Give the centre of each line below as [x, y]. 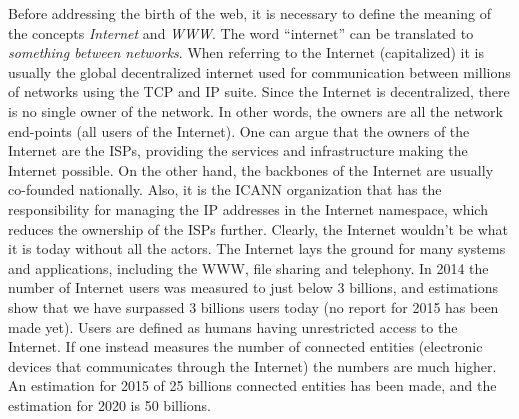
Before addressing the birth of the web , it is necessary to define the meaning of [249, 13]
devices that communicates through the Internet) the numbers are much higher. [252, 365]
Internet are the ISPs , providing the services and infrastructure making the [238, 150]
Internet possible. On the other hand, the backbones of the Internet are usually [251, 169]
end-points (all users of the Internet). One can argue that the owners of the [239, 130]
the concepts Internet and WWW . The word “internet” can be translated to [241, 32]
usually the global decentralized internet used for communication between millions [259, 71]
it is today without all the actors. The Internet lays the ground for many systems [257, 248]
